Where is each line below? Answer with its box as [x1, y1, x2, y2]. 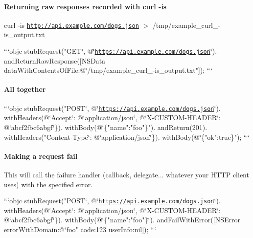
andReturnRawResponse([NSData [4, 55, 106, 65]
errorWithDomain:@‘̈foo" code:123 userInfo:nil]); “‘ [4, 224, 157, 234]
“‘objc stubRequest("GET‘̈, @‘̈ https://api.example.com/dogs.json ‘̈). [4, 46, 217, 56]
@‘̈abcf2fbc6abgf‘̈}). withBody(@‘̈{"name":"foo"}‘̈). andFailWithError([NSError [4, 215, 240, 225]
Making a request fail [4, 151, 78, 161]
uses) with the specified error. [4, 179, 93, 189]
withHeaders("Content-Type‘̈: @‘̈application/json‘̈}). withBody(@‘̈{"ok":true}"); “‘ [4, 131, 250, 142]
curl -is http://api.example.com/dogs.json [4, 20, 139, 30]
